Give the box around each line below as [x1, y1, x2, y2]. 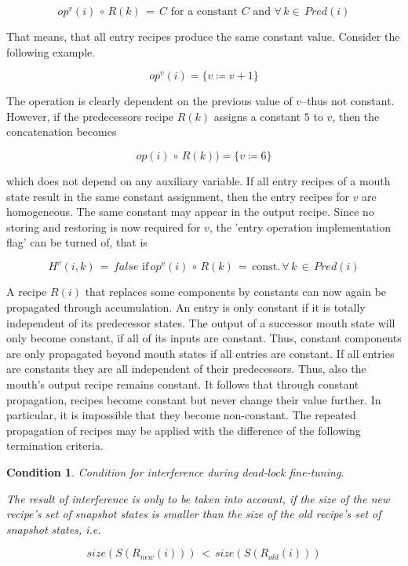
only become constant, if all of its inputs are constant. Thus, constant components [6, 330, 402, 346]
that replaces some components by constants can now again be [85, 283, 387, 300]
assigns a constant [213, 108, 301, 124]
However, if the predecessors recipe [6, 108, 174, 124]
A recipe [6, 283, 47, 300]
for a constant [170, 6, 239, 17]
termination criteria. [6, 437, 104, 454]
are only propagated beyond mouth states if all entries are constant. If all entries [6, 345, 395, 361]
